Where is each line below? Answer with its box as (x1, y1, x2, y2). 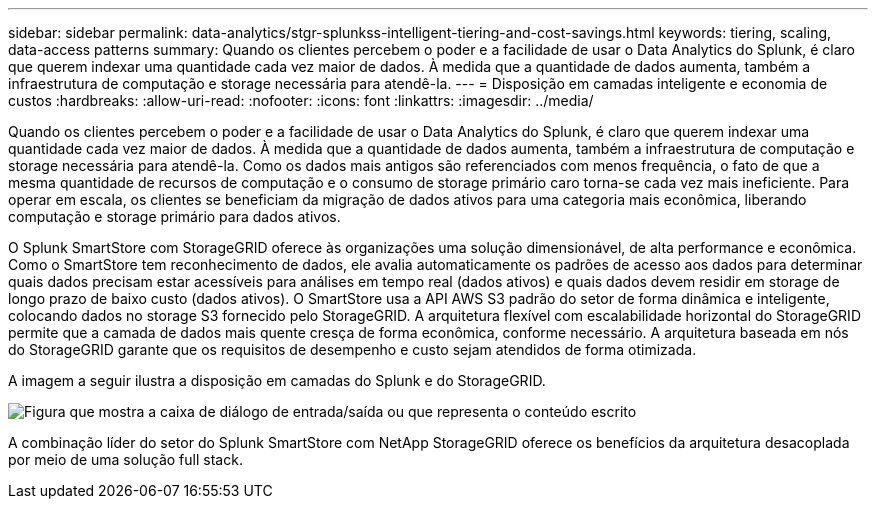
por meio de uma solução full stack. (8, 451, 243, 468)
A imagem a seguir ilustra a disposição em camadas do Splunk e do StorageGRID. (8, 372, 546, 389)
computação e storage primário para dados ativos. (8, 208, 341, 225)
